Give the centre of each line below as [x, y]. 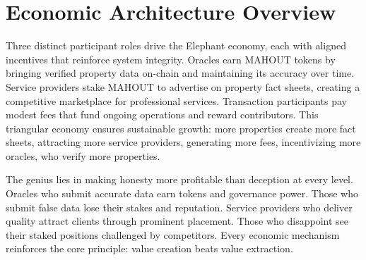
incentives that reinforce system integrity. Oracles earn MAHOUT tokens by [171, 59]
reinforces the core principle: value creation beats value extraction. [149, 248]
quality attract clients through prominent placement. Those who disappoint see [177, 221]
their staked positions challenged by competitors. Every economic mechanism [173, 234]
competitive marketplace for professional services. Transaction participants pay [176, 100]
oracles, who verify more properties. [83, 155]
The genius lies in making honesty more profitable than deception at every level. [179, 179]
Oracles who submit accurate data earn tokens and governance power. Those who [182, 193]
